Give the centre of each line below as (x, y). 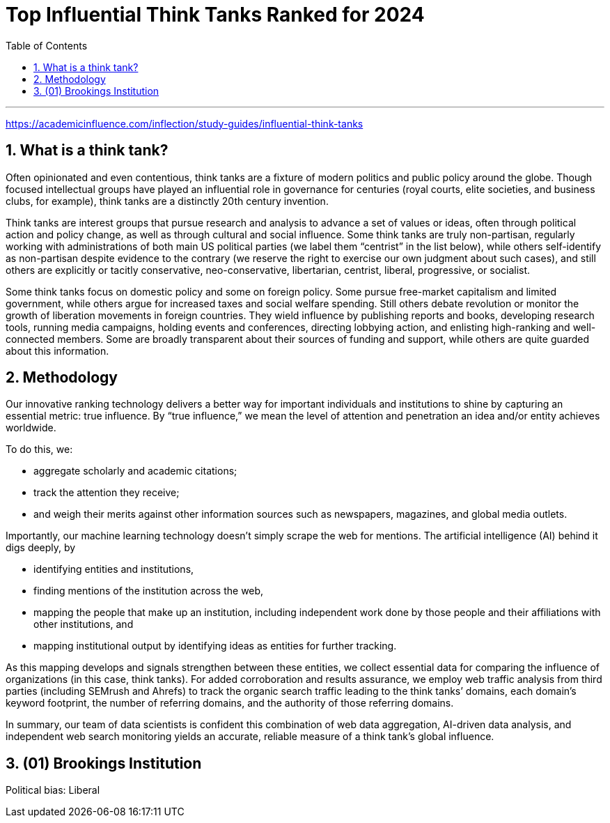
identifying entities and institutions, (114, 569)
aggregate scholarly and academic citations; (135, 471)
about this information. (57, 351)
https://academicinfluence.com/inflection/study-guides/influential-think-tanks (185, 123)
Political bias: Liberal (53, 790)
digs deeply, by (41, 548)
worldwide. (31, 428)
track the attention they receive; (107, 493)
